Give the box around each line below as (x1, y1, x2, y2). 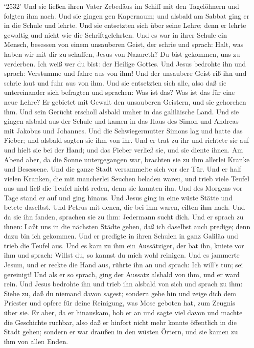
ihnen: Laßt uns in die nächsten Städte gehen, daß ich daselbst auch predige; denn (4, 221, 251, 231)
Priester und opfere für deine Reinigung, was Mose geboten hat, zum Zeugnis (4, 298, 235, 308)
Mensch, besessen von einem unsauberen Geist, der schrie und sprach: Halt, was (4, 39, 244, 49)
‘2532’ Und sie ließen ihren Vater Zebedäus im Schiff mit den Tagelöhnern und (4, 1, 239, 11)
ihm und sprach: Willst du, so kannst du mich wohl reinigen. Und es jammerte (4, 250, 240, 260)
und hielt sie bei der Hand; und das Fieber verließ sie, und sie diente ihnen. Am (4, 144, 243, 154)
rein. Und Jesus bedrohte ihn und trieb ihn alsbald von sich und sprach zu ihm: (4, 279, 243, 289)
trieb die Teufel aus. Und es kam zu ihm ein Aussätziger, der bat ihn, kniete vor (4, 240, 244, 250)
